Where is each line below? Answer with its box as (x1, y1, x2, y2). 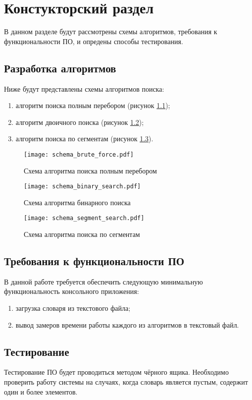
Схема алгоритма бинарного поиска (24, 197, 131, 207)
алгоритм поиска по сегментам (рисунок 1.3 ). (15, 133, 153, 144)
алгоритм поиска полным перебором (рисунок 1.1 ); (15, 100, 170, 111)
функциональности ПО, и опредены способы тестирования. (4, 36, 183, 46)
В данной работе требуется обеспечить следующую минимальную (4, 276, 203, 286)
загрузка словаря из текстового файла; (15, 303, 131, 313)
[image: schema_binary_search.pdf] (24, 183, 141, 190)
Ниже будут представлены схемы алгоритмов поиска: (4, 83, 164, 94)
